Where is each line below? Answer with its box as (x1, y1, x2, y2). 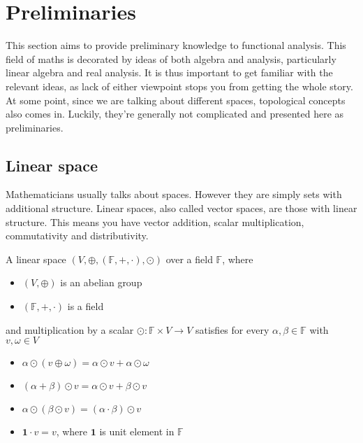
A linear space (6, 251, 66, 266)
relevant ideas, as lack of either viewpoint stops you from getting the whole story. (6, 78, 353, 93)
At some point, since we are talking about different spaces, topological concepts (6, 92, 346, 107)
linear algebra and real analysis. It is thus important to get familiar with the (6, 65, 333, 80)
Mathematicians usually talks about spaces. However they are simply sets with (6, 187, 342, 202)
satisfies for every (195, 322, 269, 337)
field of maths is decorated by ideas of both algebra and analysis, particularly (6, 51, 336, 66)
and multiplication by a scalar (6, 322, 134, 337)
